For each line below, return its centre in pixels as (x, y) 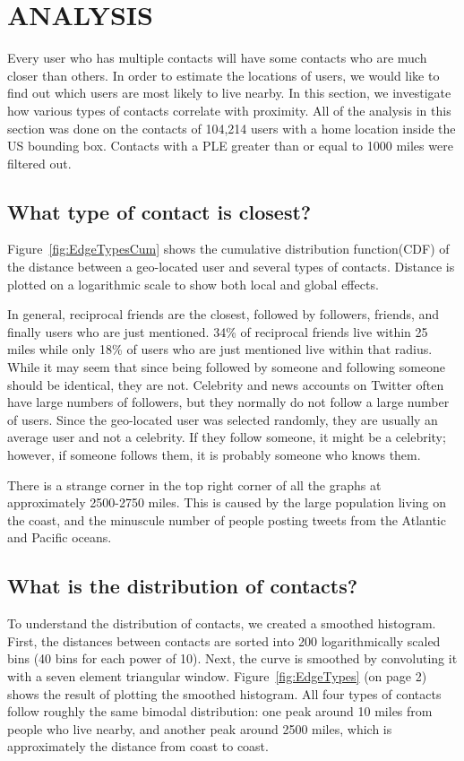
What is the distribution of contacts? (183, 586)
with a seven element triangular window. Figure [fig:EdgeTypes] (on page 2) (217, 675)
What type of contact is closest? (159, 211)
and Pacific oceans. (60, 537)
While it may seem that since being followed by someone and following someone (227, 367)
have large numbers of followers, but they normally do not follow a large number (228, 402)
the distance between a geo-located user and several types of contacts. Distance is (231, 267)
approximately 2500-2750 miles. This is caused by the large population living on (227, 502)
